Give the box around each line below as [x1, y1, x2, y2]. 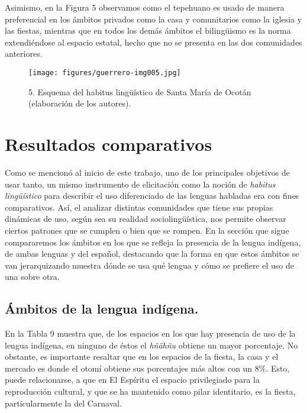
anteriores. [5, 47, 43, 60]
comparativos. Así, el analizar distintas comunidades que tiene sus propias [5, 201, 273, 213]
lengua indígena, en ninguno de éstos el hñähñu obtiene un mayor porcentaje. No [5, 338, 298, 351]
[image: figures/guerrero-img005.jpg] [28, 68, 181, 77]
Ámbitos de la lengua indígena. [5, 299, 199, 318]
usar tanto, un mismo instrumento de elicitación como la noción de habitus [5, 178, 276, 190]
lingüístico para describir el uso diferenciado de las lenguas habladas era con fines [5, 189, 299, 202]
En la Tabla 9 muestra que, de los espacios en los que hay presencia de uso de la [5, 327, 296, 340]
